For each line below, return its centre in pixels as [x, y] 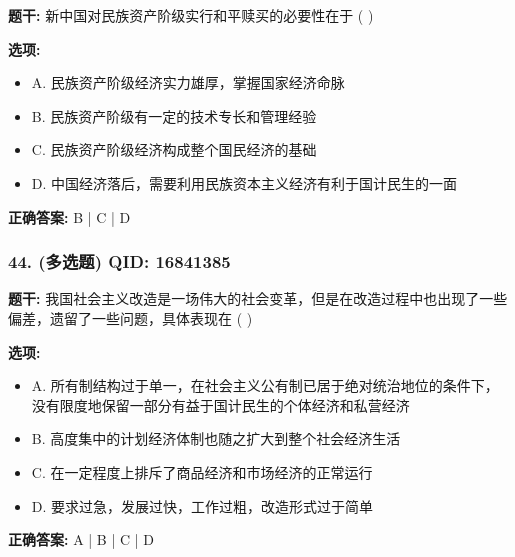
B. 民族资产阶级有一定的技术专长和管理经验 [174, 115]
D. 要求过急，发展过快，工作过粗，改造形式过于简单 [202, 505]
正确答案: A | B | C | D [81, 539]
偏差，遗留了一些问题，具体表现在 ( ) [130, 317]
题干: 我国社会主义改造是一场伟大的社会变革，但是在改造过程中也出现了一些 [258, 298]
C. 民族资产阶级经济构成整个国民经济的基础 [174, 149]
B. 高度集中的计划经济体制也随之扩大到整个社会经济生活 [216, 438]
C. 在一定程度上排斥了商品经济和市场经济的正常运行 [202, 471]
